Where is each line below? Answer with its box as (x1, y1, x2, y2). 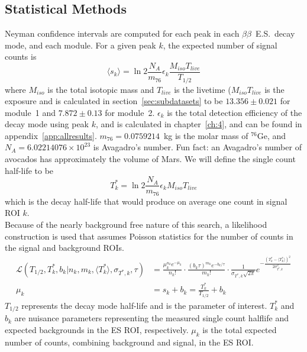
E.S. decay (255, 27, 295, 40)
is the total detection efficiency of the (167, 106, 302, 118)
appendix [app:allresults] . (5, 129, 97, 141)
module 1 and (5, 106, 56, 118)
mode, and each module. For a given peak (5, 38, 156, 51)
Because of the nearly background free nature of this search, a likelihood (5, 218, 267, 230)
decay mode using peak (5, 118, 89, 130)
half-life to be (5, 164, 54, 176)
